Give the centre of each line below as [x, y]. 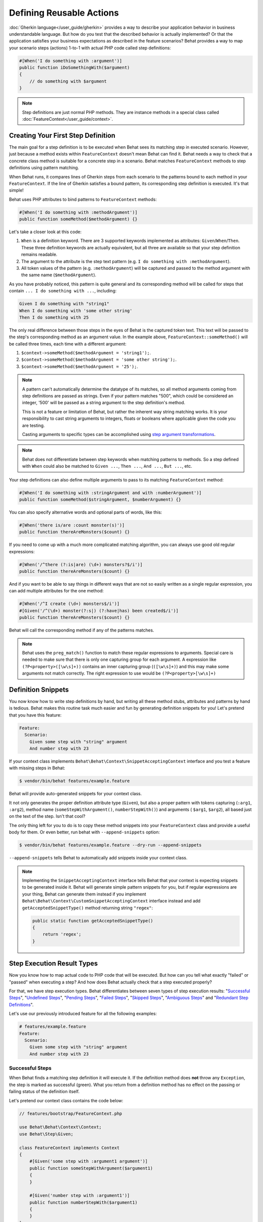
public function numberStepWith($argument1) [84, 1202]
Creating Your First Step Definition [62, 135]
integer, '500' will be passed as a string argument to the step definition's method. [104, 403]
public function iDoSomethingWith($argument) [75, 68]
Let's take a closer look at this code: [45, 232]
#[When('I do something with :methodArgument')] [78, 212]
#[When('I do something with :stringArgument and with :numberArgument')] [111, 493]
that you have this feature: [35, 715]
